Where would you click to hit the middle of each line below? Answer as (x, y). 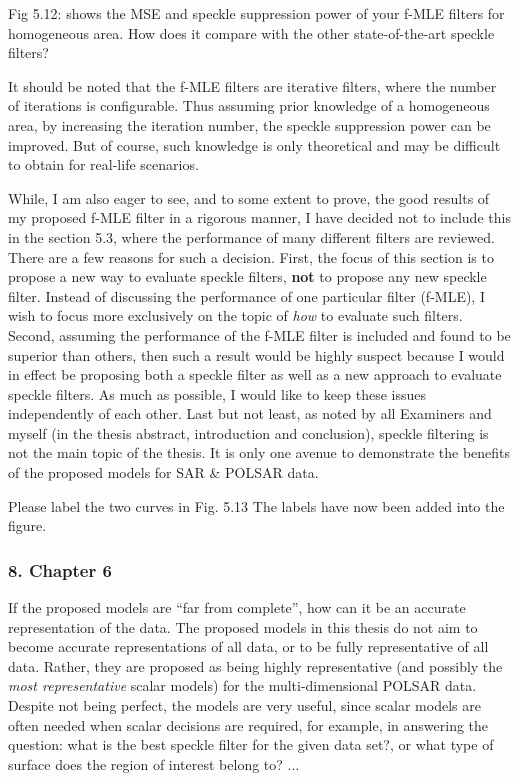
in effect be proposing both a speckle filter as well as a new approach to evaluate (255, 374)
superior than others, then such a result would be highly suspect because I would (256, 354)
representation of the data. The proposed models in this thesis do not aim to (243, 626)
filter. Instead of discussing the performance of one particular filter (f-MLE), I (246, 295)
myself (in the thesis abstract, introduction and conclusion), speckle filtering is (248, 432)
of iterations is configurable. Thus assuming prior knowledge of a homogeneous (249, 105)
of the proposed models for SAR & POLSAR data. (163, 472)
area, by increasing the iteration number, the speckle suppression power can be (249, 124)
